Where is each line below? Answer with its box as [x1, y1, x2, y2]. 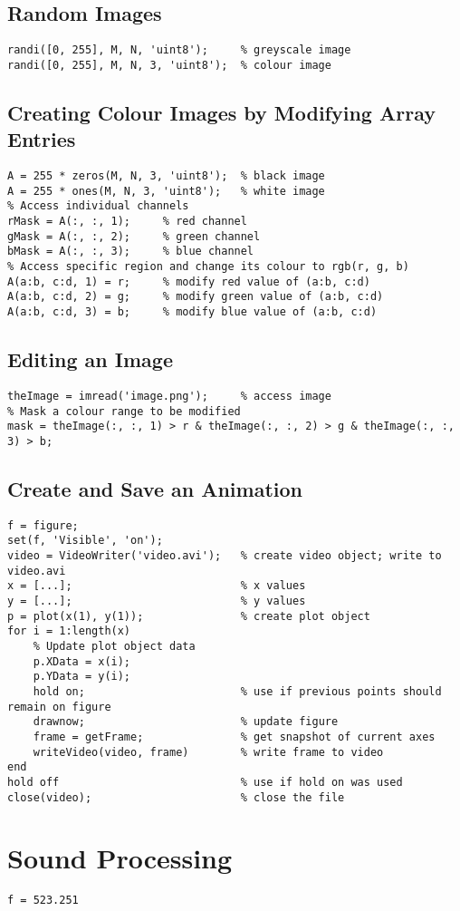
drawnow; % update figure [33, 715, 339, 729]
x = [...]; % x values [7, 579, 306, 593]
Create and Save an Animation [7, 474, 303, 502]
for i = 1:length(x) [7, 625, 131, 638]
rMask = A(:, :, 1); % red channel [7, 215, 247, 228]
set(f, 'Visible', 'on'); [7, 534, 163, 548]
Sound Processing [7, 839, 233, 877]
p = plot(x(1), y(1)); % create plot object [7, 609, 370, 623]
